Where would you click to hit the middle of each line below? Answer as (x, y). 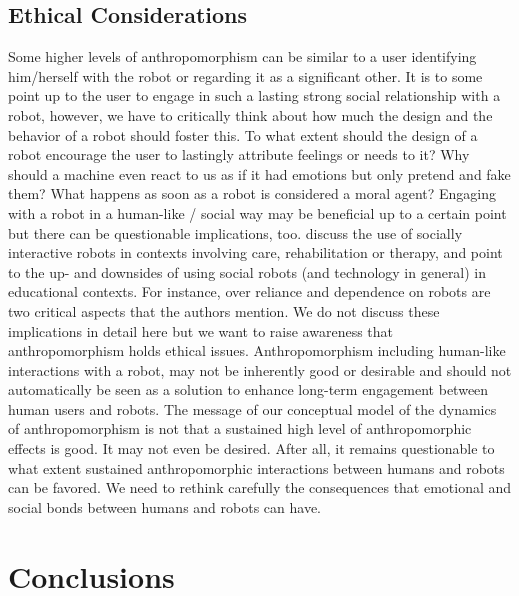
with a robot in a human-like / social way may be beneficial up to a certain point (257, 212)
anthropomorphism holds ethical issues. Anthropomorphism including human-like (257, 350)
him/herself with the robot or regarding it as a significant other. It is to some (245, 75)
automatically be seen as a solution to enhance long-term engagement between (248, 389)
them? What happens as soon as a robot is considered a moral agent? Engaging (252, 193)
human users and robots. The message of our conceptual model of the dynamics (252, 408)
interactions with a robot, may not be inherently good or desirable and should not (260, 369)
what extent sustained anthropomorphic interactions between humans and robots (256, 467)
